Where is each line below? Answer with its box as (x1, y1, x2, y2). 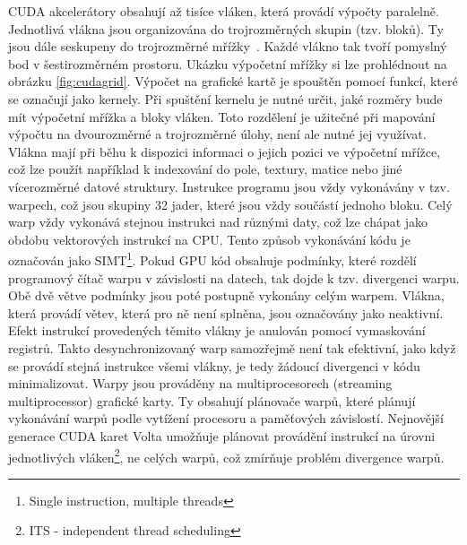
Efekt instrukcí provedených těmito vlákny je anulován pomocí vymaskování (8, 321, 426, 340)
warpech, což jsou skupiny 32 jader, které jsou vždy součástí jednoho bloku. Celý (8, 195, 453, 213)
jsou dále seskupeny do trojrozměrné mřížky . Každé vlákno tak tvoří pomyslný (8, 37, 447, 56)
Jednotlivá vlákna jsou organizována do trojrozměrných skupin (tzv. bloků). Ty (8, 19, 444, 38)
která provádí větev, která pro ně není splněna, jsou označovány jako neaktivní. (8, 303, 444, 322)
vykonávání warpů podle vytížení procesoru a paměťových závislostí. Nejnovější (8, 409, 444, 428)
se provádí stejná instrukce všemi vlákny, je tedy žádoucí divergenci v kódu (8, 356, 420, 375)
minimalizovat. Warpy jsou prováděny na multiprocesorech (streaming (8, 374, 393, 393)
